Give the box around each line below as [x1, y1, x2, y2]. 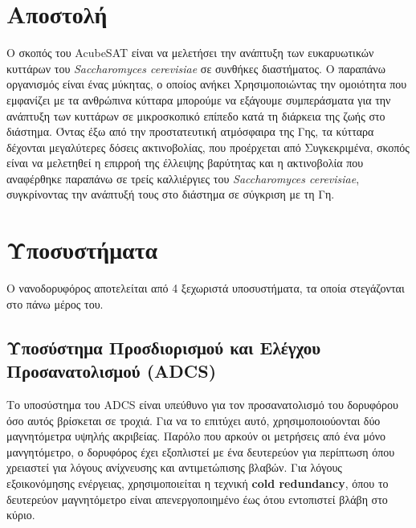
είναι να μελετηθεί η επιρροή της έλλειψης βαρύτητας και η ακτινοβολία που [6, 154, 364, 171]
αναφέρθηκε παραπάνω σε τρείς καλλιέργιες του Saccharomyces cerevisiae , [6, 170, 360, 186]
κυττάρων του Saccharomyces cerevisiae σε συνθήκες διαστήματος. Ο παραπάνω [6, 59, 385, 76]
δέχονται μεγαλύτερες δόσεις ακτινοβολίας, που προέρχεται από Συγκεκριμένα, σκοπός [6, 138, 410, 155]
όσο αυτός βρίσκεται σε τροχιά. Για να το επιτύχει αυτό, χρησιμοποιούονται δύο [6, 411, 381, 428]
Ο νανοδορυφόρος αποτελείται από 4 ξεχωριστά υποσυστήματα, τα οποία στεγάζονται [6, 280, 405, 297]
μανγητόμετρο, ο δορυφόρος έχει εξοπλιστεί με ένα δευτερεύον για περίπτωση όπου [6, 443, 395, 460]
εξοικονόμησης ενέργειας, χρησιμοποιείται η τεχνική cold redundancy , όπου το [6, 474, 389, 491]
